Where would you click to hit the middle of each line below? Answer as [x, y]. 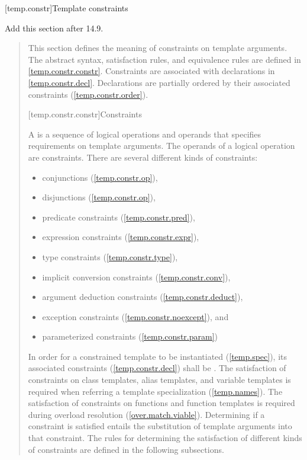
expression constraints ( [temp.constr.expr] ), [121, 237]
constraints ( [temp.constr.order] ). [88, 94]
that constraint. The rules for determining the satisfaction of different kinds [165, 438]
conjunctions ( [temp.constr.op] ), [100, 177]
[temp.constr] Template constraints [67, 8]
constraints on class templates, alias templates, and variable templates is [159, 380]
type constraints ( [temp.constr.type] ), [110, 256]
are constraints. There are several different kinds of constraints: [143, 157]
